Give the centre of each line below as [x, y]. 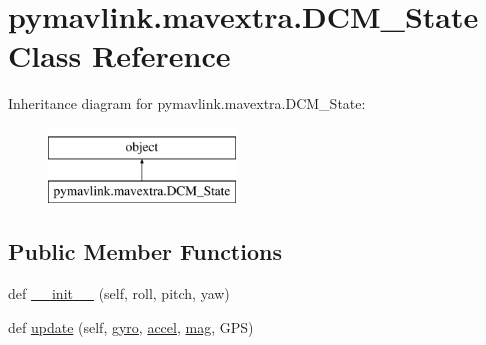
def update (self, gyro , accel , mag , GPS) [131, 326]
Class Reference [119, 55]
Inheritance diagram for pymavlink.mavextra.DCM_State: [187, 103]
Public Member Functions [145, 251]
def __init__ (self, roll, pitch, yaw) [119, 293]
